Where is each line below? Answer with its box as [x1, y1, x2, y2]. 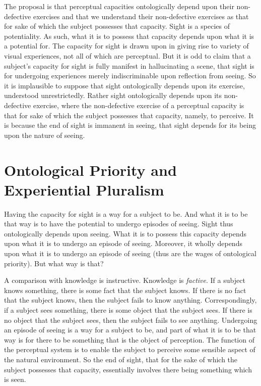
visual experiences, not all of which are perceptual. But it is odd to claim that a [4, 50, 251, 61]
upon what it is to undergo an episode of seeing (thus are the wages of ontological [4, 248, 256, 258]
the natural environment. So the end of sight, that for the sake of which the [4, 354, 238, 364]
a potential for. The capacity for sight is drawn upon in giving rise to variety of [4, 40, 249, 51]
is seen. [4, 374, 26, 384]
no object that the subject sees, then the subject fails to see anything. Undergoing [4, 314, 257, 325]
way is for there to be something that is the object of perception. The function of [4, 334, 254, 345]
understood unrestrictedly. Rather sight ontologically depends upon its [4, 90, 222, 101]
